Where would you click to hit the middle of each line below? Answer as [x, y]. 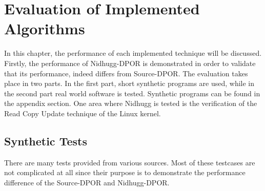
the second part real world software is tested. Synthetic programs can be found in [132, 93]
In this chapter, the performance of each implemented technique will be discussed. [133, 53]
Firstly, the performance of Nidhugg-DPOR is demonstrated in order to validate [130, 63]
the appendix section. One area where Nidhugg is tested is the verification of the [131, 103]
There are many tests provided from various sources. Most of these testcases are [130, 162]
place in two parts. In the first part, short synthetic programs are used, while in [129, 83]
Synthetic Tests [46, 141]
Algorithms [45, 28]
